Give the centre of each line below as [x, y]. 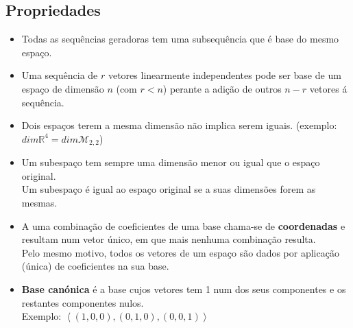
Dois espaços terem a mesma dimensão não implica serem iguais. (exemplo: [179, 125]
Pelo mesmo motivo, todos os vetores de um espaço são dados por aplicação [180, 252]
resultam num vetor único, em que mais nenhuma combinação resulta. [169, 239]
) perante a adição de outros [222, 88]
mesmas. [39, 202]
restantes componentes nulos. [83, 302]
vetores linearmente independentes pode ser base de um [224, 75]
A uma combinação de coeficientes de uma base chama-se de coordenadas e [183, 225]
